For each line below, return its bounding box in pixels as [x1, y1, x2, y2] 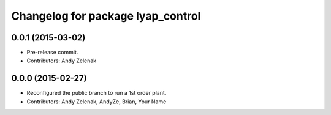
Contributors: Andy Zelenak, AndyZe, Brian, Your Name [26, 98, 167, 105]
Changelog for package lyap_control [11, 9, 201, 23]
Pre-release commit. [26, 49, 78, 56]
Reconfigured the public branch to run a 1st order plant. [26, 89, 167, 97]
